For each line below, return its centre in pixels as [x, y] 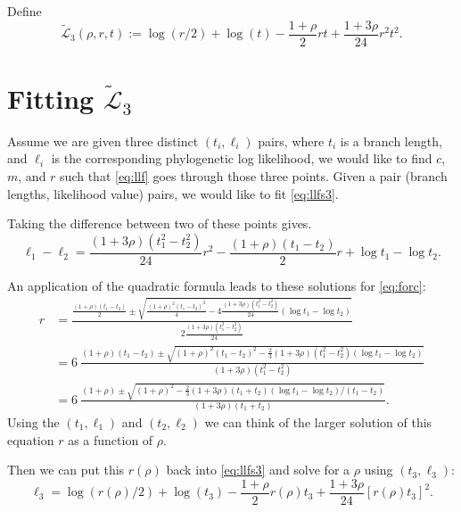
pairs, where [291, 140]
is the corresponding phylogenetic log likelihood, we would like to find [242, 158]
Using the [33, 421]
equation [31, 439]
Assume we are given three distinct [103, 140]
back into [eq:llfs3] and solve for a [258, 470]
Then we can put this [66, 470]
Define [25, 11]
